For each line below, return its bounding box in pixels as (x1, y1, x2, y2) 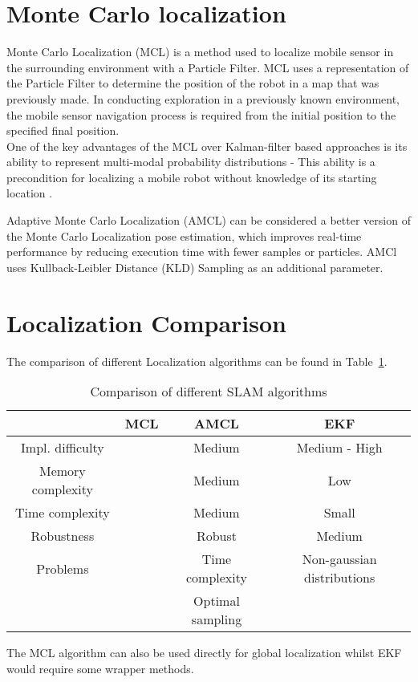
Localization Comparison (6, 306, 286, 339)
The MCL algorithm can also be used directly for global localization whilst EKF (6, 644, 402, 661)
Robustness (30, 526, 95, 546)
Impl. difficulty (21, 438, 104, 457)
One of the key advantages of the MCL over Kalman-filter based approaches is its (6, 137, 408, 154)
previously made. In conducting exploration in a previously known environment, (6, 90, 400, 107)
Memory (39, 461, 86, 481)
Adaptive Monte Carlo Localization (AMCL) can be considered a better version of (6, 212, 411, 229)
